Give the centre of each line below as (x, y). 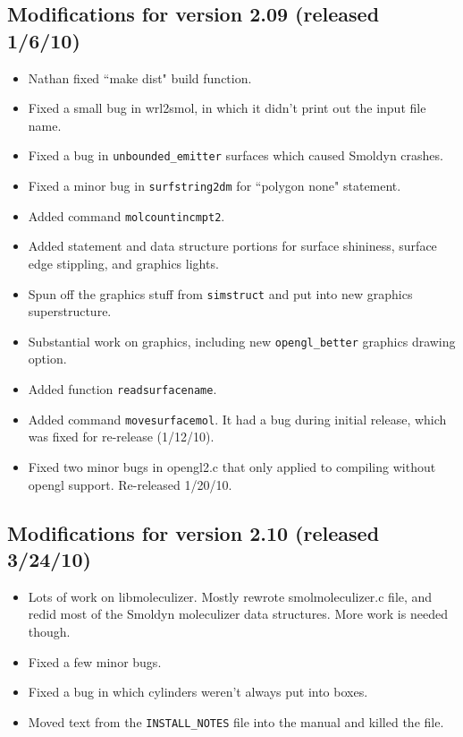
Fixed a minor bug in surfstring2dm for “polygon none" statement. (215, 186)
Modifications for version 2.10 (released (194, 532)
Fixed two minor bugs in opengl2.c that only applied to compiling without (232, 466)
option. (47, 359)
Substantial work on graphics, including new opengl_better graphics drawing (242, 341)
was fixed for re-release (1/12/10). (121, 437)
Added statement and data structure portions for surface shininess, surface (232, 246)
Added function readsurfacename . (122, 389)
